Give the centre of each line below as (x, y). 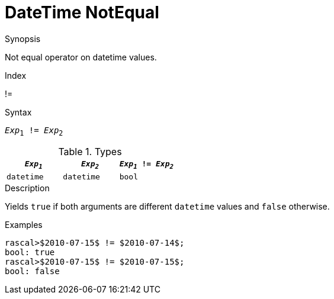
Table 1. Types (90, 151)
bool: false (32, 271)
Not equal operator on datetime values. (81, 57)
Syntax (18, 112)
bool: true (30, 253)
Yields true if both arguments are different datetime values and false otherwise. (167, 207)
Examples (24, 225)
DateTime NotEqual (82, 12)
